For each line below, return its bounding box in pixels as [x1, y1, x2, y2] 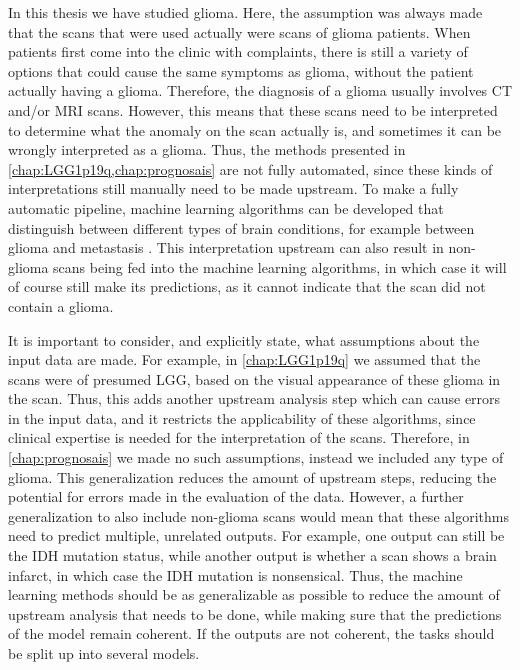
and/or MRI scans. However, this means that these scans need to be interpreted [8, 99, 498, 120]
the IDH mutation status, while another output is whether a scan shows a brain [8, 545, 497, 566]
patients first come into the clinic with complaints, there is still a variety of [8, 41, 468, 62]
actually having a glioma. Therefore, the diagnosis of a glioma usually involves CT [8, 80, 513, 101]
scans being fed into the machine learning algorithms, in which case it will [53, 256, 507, 277]
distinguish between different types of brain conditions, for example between [8, 217, 475, 238]
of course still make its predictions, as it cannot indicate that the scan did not [8, 276, 486, 297]
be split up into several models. [8, 643, 200, 663]
